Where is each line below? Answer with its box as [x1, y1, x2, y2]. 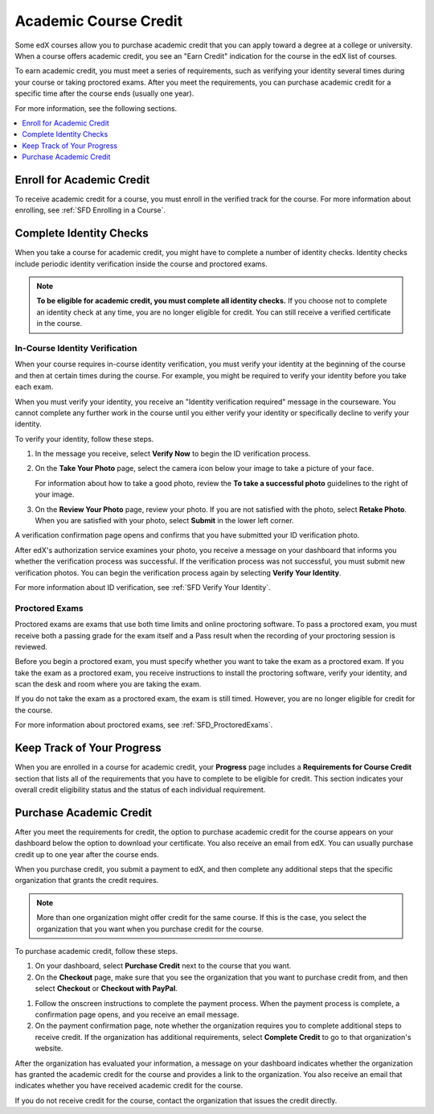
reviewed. [14, 642, 48, 651]
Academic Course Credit [14, 12, 183, 30]
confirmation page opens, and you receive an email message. [35, 1009, 240, 1019]
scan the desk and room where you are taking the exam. [14, 679, 202, 689]
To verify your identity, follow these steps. [14, 434, 154, 444]
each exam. [14, 382, 54, 392]
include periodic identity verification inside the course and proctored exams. [14, 258, 268, 269]
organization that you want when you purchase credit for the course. [36, 924, 264, 934]
